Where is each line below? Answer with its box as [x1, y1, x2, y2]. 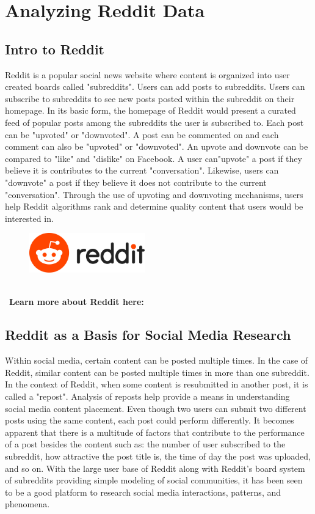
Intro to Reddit [5, 39, 104, 58]
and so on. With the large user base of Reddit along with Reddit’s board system [5, 461, 305, 474]
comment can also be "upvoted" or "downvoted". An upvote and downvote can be [5, 140, 308, 153]
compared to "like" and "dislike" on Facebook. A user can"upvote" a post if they [5, 152, 302, 164]
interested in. [5, 211, 54, 224]
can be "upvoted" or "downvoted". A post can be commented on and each [5, 128, 279, 141]
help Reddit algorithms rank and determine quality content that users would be [5, 200, 303, 213]
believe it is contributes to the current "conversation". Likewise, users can [5, 164, 279, 177]
